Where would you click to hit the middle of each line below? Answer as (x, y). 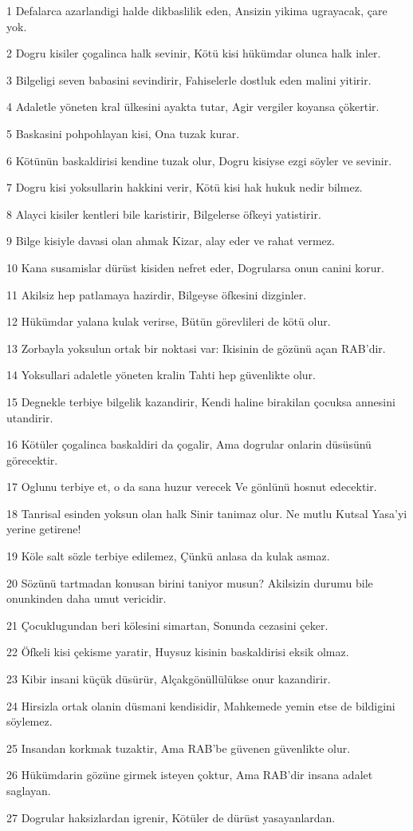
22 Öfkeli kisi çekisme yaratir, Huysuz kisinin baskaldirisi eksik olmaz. (178, 652)
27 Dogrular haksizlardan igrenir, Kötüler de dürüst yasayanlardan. (171, 817)
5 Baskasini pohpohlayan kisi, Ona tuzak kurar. (123, 133)
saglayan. (29, 790)
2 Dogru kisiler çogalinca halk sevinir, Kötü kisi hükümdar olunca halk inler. (194, 53)
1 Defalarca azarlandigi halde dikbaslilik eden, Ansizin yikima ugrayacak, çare (197, 10)
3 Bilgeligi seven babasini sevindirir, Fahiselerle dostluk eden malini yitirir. (189, 79)
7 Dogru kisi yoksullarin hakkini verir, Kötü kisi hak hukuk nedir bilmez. (185, 187)
